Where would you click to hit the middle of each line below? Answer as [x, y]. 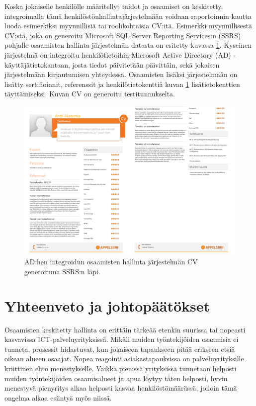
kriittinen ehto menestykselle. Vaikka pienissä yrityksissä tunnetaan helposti [121, 368]
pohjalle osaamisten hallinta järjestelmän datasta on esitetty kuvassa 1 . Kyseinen [128, 45]
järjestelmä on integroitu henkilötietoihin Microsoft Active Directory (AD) [118, 54]
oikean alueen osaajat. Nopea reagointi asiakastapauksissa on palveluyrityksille [124, 359]
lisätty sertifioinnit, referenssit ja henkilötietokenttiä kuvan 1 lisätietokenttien [122, 84]
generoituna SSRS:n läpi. [62, 271]
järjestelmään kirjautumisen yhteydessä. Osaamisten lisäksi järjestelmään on [121, 74]
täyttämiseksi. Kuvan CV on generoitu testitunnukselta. [90, 94]
